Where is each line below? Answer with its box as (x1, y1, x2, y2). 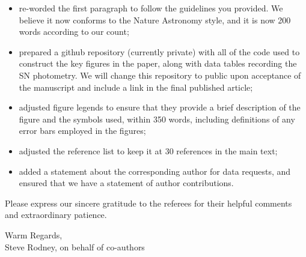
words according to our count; (19, 25, 129, 38)
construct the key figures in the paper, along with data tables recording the (19, 57, 297, 70)
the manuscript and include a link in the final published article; (19, 80, 253, 93)
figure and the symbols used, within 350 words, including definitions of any (19, 112, 295, 125)
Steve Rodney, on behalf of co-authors (5, 240, 145, 253)
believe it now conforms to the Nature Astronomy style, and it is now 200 (19, 13, 291, 26)
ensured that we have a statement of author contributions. (19, 177, 234, 189)
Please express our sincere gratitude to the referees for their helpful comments (5, 196, 292, 209)
